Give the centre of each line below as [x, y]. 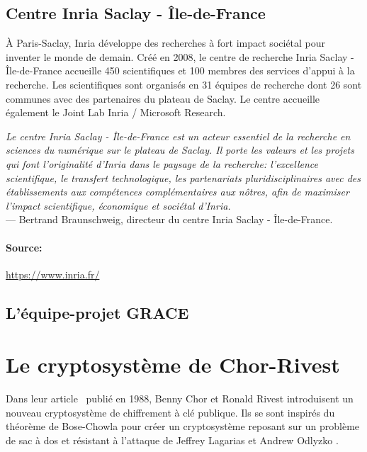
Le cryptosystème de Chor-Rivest [173, 365]
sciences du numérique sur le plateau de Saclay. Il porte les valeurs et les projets [180, 150]
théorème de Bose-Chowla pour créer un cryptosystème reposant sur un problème [183, 426]
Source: [24, 247]
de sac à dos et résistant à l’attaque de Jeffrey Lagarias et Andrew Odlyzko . [172, 440]
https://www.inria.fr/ [53, 274]
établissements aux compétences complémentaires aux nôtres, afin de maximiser [177, 192]
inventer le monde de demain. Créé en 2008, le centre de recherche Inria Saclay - [180, 56]
